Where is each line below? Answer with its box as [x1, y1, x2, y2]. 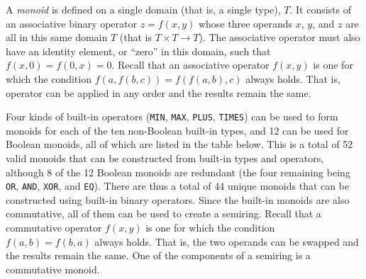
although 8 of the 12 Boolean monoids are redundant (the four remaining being [6, 164, 350, 179]
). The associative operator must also [199, 30, 360, 45]
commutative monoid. [6, 261, 100, 276]
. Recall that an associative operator [111, 57, 270, 72]
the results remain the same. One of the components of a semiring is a [6, 248, 311, 263]
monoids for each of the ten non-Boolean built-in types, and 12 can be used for [6, 123, 349, 137]
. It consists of [289, 2, 352, 16]
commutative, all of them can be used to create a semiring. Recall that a [6, 206, 321, 221]
